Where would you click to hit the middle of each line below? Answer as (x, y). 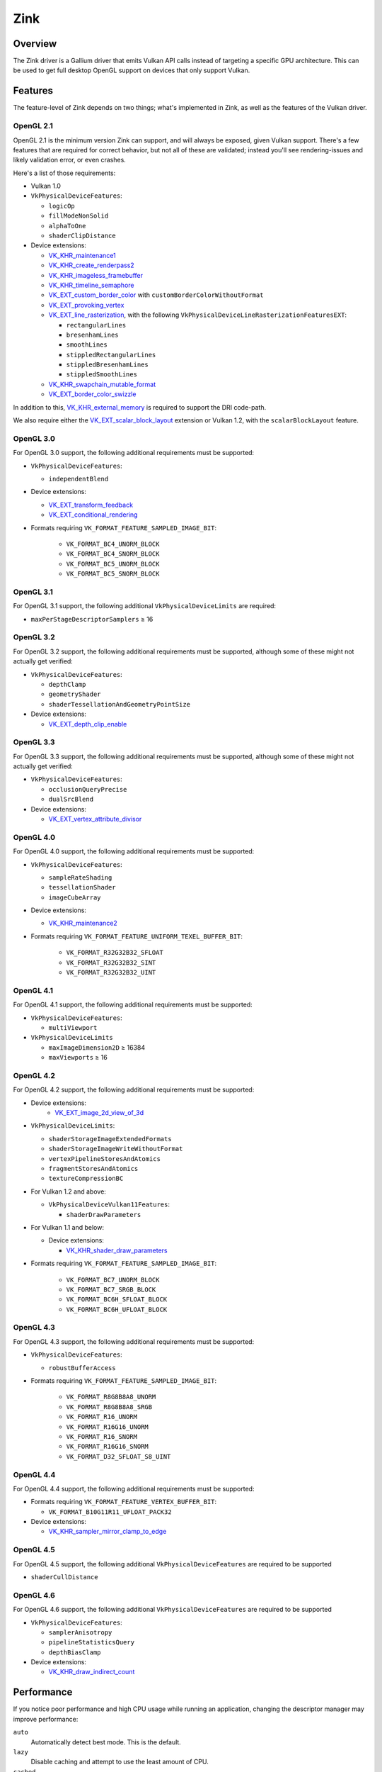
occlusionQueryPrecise (88, 789)
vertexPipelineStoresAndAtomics (104, 1159)
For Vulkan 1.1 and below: (67, 1227)
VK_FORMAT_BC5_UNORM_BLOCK (113, 564)
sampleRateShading (80, 877)
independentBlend (79, 479)
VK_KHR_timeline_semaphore (91, 285)
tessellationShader (82, 887)
